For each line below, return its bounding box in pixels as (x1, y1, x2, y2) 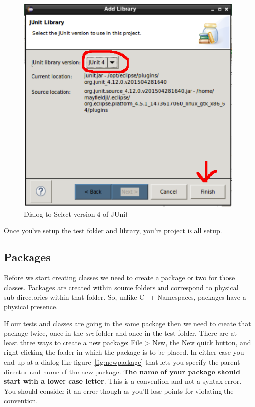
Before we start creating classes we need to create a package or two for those (4, 272, 235, 283)
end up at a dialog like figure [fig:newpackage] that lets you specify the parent (4, 356, 240, 367)
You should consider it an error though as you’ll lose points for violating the (4, 385, 234, 396)
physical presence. (4, 301, 58, 311)
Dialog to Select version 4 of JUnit (24, 208, 128, 219)
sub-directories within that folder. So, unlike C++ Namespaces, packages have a (4, 292, 246, 302)
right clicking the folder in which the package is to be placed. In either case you (4, 347, 244, 357)
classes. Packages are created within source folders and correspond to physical (4, 282, 239, 292)
